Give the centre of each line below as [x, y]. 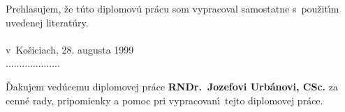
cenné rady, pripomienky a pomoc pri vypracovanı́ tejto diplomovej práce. [164, 100]
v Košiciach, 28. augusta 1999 [70, 49]
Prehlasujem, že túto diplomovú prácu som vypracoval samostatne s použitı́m [172, 8]
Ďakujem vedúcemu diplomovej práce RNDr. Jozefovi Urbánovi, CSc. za [172, 86]
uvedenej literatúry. [47, 22]
